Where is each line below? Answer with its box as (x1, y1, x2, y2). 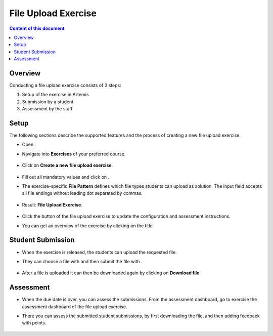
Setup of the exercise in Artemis (22, 92, 89, 98)
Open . (22, 142, 36, 148)
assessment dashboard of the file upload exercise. (22, 304, 127, 310)
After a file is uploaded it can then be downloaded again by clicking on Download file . (22, 270, 201, 276)
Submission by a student (22, 99, 73, 105)
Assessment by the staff (22, 106, 73, 112)
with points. (22, 320, 47, 326)
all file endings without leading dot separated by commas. (22, 190, 143, 196)
